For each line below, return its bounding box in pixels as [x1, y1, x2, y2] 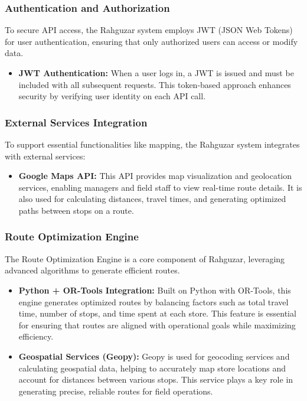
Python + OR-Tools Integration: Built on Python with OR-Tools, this [18, 283, 291, 296]
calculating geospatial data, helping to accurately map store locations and [18, 361, 286, 374]
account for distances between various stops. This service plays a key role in [18, 373, 293, 386]
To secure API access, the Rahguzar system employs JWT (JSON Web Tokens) [5, 24, 293, 36]
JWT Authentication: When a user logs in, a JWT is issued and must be [18, 67, 294, 79]
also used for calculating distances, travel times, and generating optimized [18, 193, 286, 205]
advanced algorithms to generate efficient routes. [5, 264, 180, 276]
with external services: [5, 149, 86, 162]
